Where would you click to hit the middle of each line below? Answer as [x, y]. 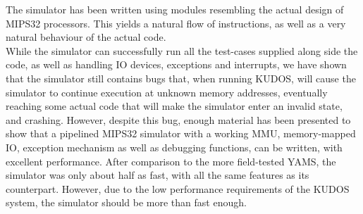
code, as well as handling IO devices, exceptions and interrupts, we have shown [176, 64]
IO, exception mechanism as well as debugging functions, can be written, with [174, 147]
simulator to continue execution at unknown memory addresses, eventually [167, 92]
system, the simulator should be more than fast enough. [126, 202]
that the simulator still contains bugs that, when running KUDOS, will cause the [181, 78]
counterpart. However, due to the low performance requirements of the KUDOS [178, 188]
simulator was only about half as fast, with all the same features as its [158, 175]
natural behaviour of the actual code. [86, 37]
